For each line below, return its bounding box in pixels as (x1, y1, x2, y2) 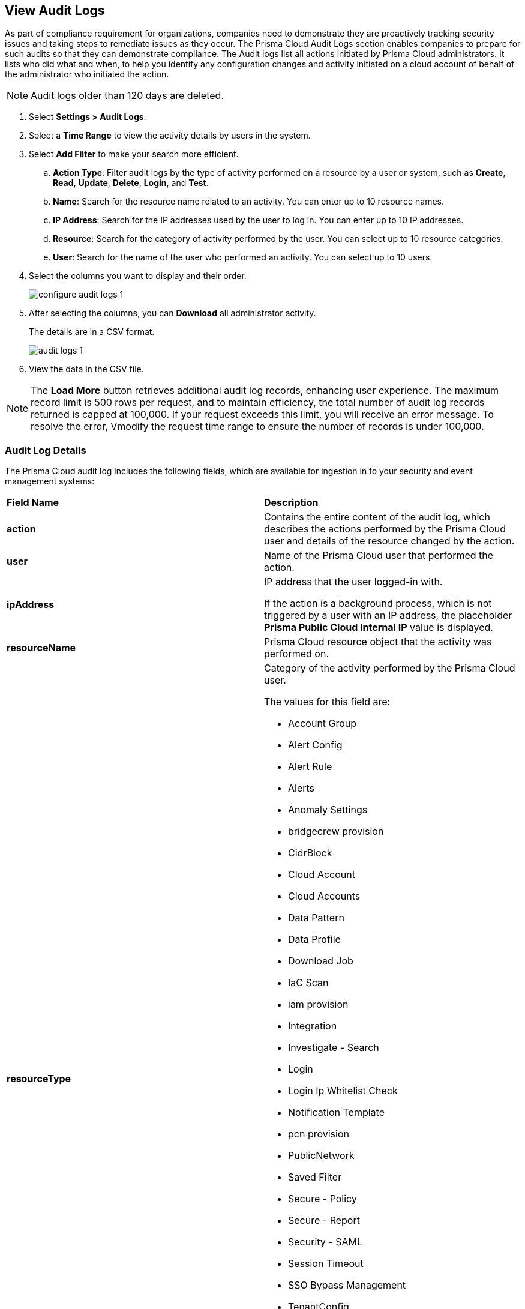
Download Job (288, 955, 353, 967)
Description (264, 496, 319, 509)
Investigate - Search (288, 1041, 379, 1054)
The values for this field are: (264, 696, 391, 708)
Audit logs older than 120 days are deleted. (31, 89, 224, 102)
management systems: (5, 476, 95, 487)
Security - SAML (288, 1236, 362, 1248)
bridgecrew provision (288, 825, 384, 838)
